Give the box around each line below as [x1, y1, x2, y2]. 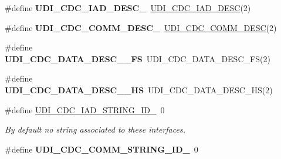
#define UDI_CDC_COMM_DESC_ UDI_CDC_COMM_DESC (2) [5, 21, 277, 33]
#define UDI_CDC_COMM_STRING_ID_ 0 [5, 143, 198, 155]
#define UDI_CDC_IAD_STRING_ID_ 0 [5, 103, 165, 116]
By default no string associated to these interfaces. [5, 123, 185, 136]
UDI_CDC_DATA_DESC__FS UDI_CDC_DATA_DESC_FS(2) [5, 52, 270, 65]
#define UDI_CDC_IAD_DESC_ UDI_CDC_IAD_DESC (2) [5, 2, 251, 13]
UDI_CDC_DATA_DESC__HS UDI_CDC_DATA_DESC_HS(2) [5, 83, 273, 96]
